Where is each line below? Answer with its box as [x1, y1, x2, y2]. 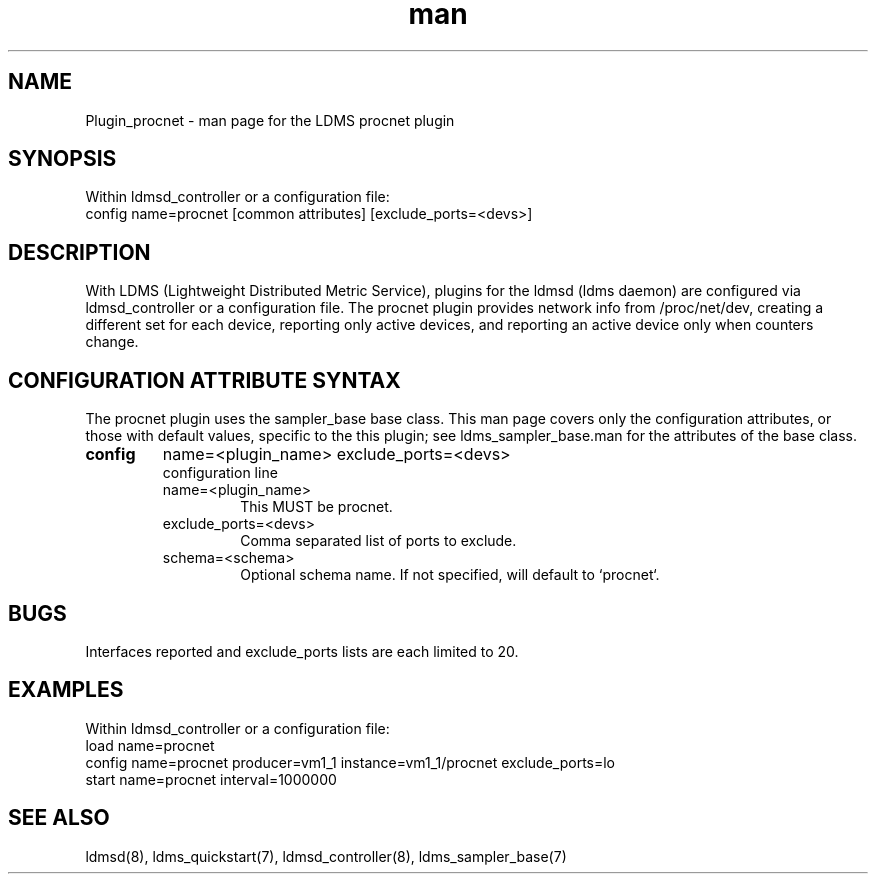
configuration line [162, 464, 278, 482]
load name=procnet [85, 736, 215, 754]
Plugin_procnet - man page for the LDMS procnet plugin [85, 111, 455, 129]
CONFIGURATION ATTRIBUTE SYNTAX [8, 367, 401, 393]
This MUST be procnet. [240, 498, 393, 516]
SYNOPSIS [8, 146, 117, 172]
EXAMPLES [8, 677, 124, 703]
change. [85, 333, 139, 351]
